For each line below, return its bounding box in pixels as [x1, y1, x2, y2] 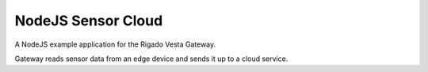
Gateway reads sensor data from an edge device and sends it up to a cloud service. [14, 54, 289, 63]
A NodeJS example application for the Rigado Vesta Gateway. [14, 40, 216, 49]
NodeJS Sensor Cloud [14, 12, 163, 29]
